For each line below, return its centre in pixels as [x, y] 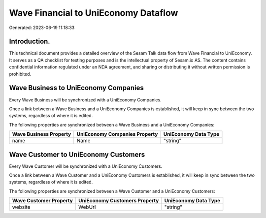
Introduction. [30, 42]
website [21, 207]
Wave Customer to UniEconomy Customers [77, 154]
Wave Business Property [42, 134]
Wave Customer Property [43, 201]
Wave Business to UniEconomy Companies [76, 88]
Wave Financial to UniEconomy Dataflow [94, 13]
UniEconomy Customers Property [118, 201]
